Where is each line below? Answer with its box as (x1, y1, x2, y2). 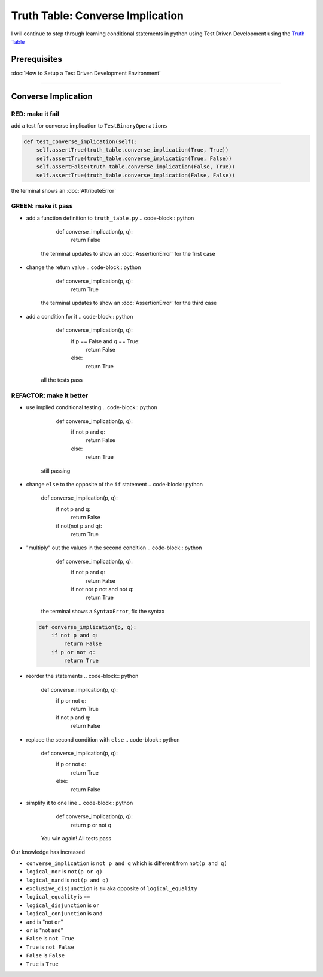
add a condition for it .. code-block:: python (26, 313, 133, 320)
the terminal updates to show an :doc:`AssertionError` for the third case (41, 300, 217, 307)
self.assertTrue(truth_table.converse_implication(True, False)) (36, 155, 232, 162)
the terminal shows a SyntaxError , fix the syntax (41, 607, 165, 615)
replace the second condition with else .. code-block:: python (26, 736, 180, 743)
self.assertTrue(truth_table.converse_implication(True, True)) (36, 147, 229, 153)
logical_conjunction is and (26, 910, 103, 917)
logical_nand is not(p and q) (26, 876, 109, 884)
